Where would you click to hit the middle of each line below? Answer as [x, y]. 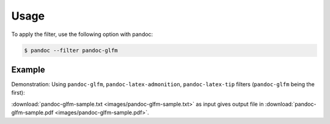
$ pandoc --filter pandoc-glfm [71, 50]
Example [28, 69]
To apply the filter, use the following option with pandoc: [82, 34]
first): [18, 93]
